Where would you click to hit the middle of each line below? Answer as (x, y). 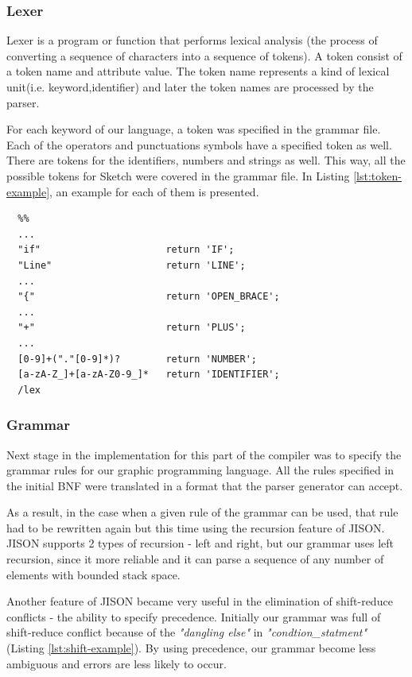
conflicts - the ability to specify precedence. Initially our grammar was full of (194, 616)
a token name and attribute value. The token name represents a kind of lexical (198, 71)
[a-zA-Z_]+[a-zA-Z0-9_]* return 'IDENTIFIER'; (149, 375)
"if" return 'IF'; (126, 250)
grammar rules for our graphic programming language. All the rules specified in (200, 470)
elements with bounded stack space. (93, 574)
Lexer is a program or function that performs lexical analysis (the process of (192, 40)
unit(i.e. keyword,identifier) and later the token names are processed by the (190, 87)
